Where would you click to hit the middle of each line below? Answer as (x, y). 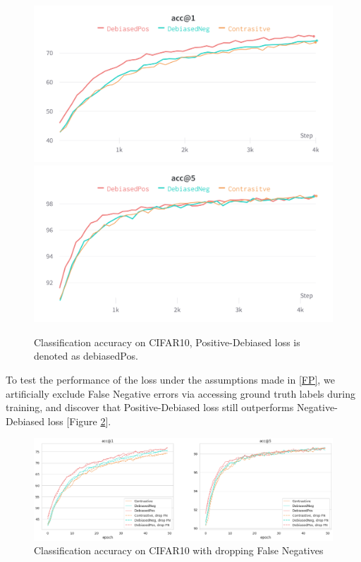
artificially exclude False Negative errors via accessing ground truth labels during (180, 393)
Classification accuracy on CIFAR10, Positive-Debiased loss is (167, 342)
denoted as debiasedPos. (86, 356)
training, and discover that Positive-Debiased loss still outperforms (150, 407)
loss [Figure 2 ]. (79, 421)
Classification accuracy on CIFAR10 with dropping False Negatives (179, 550)
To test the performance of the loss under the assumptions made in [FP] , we (170, 380)
